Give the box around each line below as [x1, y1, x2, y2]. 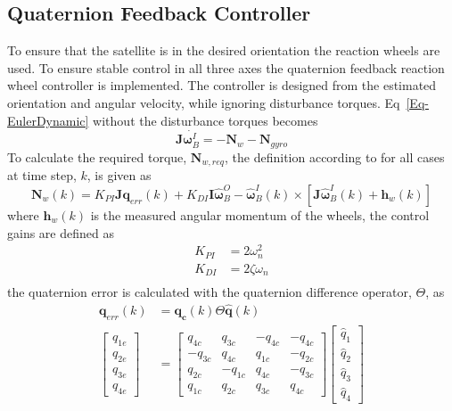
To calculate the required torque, [7, 147, 187, 166]
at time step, [7, 166, 77, 185]
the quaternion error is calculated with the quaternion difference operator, [7, 283, 412, 301]
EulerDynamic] [7, 111, 89, 129]
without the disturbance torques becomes [93, 111, 318, 129]
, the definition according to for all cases [225, 147, 445, 166]
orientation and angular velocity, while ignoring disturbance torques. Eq [7, 93, 400, 111]
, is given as [86, 166, 152, 185]
